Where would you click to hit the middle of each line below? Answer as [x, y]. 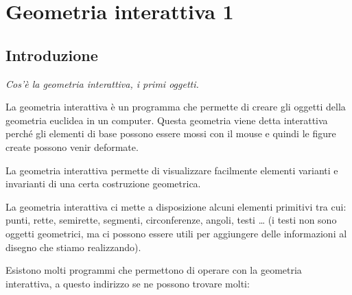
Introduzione [52, 55]
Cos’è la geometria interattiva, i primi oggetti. [102, 83]
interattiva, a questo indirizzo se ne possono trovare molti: [128, 283]
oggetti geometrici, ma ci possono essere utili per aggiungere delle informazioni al [176, 233]
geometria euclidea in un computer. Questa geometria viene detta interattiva [167, 120]
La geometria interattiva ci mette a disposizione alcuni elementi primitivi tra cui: [176, 206]
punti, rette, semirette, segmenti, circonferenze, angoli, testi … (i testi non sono [171, 220]
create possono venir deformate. [72, 146]
